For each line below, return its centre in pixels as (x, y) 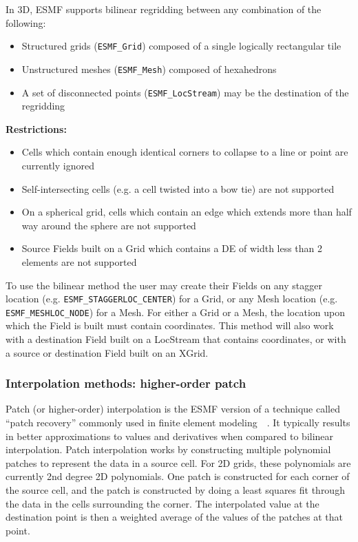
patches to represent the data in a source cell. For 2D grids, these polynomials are (178, 462)
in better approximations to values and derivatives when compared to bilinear (170, 436)
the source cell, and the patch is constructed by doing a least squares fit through (175, 489)
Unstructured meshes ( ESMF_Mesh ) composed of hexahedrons (149, 69)
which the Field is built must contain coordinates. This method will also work (170, 325)
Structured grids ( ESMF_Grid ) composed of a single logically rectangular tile (181, 46)
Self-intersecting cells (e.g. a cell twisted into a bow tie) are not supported (178, 188)
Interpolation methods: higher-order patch (126, 383)
